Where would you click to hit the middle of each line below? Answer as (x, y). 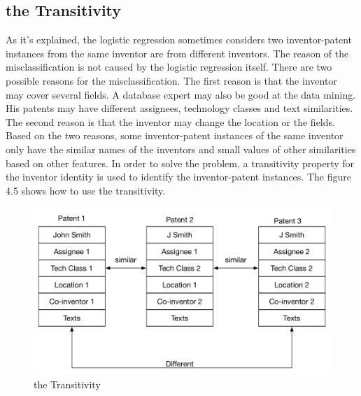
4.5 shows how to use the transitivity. (86, 190)
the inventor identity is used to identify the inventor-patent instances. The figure (178, 177)
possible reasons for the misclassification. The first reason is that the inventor (171, 80)
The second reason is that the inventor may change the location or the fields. (170, 121)
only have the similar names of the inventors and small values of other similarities (181, 149)
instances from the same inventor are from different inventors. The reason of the (177, 53)
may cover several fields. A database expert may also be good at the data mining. (181, 94)
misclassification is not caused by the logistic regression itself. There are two (169, 67)
